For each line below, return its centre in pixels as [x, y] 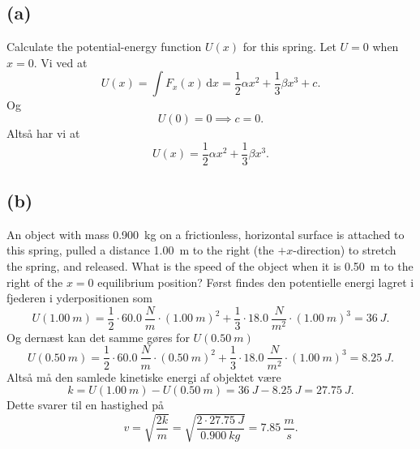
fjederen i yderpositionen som [79, 298]
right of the [35, 282]
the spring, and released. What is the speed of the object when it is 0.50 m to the [210, 266]
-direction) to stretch [345, 250]
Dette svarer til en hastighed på [86, 405]
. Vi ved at [60, 62]
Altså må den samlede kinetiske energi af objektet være [144, 376]
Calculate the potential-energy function [104, 47]
